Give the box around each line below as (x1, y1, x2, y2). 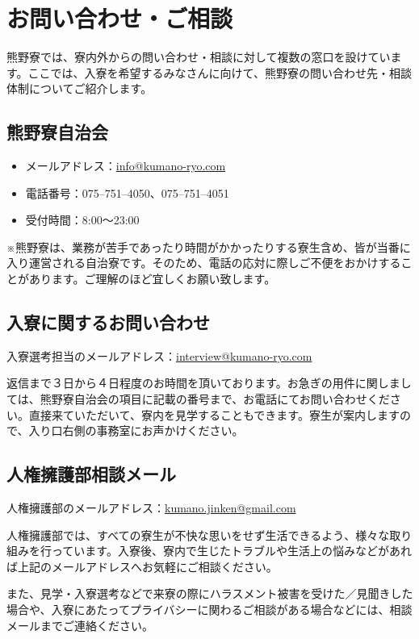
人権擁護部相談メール (6, 461, 176, 487)
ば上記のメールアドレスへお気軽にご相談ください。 (6, 558, 278, 574)
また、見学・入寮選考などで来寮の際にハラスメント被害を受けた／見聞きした (6, 585, 413, 602)
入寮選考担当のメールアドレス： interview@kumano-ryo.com (6, 347, 312, 364)
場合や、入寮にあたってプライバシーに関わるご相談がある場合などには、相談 (6, 601, 413, 618)
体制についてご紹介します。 (6, 80, 153, 97)
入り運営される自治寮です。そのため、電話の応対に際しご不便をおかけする (6, 254, 401, 271)
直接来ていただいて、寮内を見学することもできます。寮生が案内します (28, 406, 400, 423)
